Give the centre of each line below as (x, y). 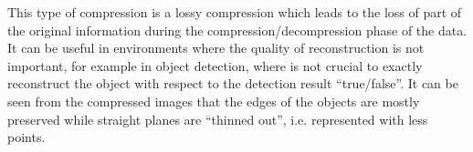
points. (26, 137)
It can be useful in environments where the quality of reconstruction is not (216, 48)
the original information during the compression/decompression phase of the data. (237, 30)
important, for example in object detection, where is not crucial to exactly (215, 65)
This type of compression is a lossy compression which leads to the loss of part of (235, 12)
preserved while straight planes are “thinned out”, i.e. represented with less (218, 119)
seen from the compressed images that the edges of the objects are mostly (214, 101)
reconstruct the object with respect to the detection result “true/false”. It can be (233, 83)
